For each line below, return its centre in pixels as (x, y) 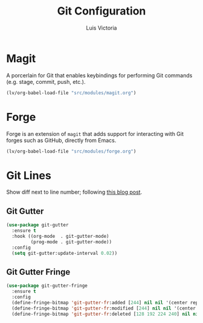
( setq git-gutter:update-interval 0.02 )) (65, 253)
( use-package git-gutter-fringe (47, 286)
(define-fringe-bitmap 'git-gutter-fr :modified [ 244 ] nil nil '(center (104, 308)
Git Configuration (101, 11)
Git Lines (29, 175)
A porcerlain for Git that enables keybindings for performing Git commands (99, 75)
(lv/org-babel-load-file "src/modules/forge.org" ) (71, 151)
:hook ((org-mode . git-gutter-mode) (61, 236)
